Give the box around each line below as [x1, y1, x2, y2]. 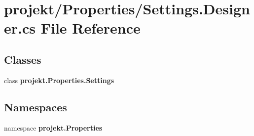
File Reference [40, 18, 141, 38]
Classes [4, 51, 41, 67]
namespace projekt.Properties [4, 122, 103, 133]
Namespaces [4, 99, 67, 114]
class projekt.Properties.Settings [4, 75, 114, 85]
